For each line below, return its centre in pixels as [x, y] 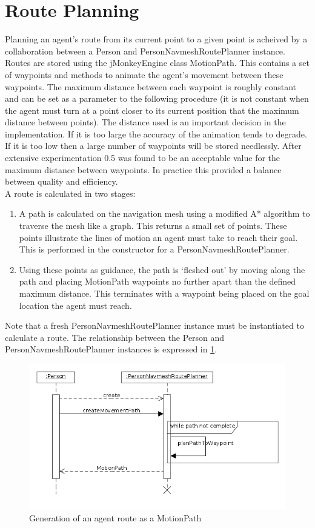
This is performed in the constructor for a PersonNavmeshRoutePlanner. [154, 249]
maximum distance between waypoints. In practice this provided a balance [143, 169]
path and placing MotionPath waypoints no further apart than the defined [157, 281]
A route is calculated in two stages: [70, 193]
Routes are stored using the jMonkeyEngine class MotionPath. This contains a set [157, 63]
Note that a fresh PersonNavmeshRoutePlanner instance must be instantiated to [154, 325]
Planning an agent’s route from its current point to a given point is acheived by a [156, 39]
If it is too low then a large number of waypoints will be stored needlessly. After [153, 146]
